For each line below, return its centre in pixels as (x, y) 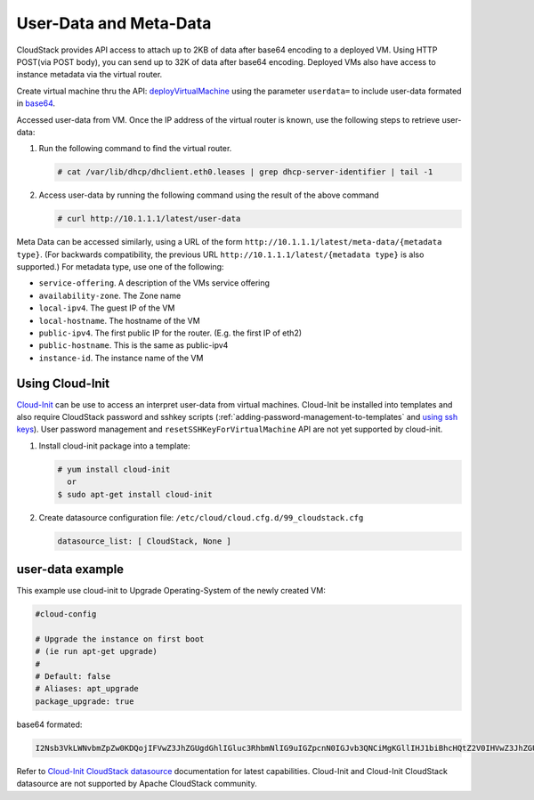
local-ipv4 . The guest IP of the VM (107, 308)
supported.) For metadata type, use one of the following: (120, 267)
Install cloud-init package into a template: (114, 446)
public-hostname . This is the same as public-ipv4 (133, 345)
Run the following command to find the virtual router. (135, 149)
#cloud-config (66, 614)
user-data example (70, 569)
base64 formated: (49, 724)
